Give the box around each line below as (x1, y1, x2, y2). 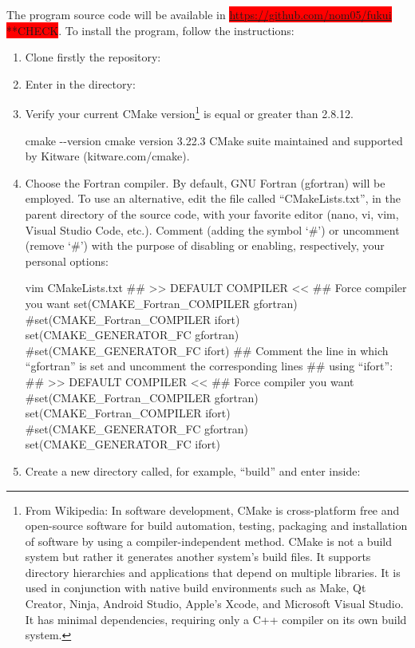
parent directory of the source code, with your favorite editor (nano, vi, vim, (25, 206, 399, 222)
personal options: (25, 252, 109, 269)
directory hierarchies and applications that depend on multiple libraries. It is (25, 563, 401, 580)
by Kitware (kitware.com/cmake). (25, 148, 190, 164)
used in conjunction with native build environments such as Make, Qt (25, 579, 366, 596)
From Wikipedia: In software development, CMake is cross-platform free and (25, 501, 400, 518)
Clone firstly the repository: (25, 49, 161, 65)
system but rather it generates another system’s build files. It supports (25, 548, 371, 565)
